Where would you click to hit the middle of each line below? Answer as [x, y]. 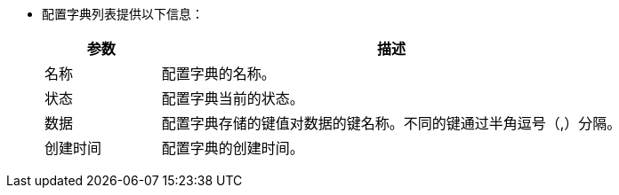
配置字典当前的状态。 [233, 98]
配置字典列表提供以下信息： [123, 14]
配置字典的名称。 [218, 74]
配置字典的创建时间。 [233, 148]
